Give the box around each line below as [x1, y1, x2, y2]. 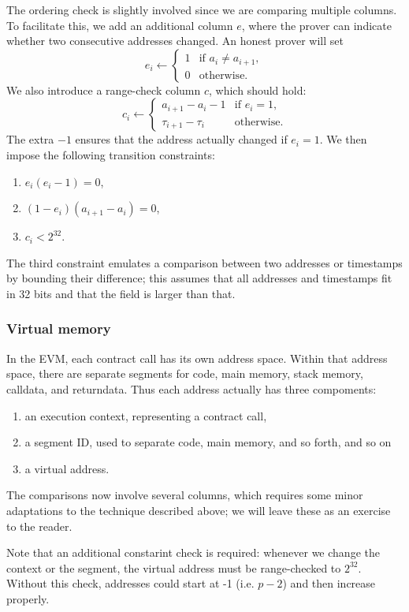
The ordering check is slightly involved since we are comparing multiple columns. [6, 2, 397, 17]
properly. [6, 590, 50, 606]
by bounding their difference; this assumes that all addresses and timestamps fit [6, 270, 392, 286]
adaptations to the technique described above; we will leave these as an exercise [6, 502, 391, 518]
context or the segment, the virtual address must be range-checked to [6, 559, 341, 576]
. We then [319, 131, 367, 147]
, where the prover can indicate [241, 17, 392, 33]
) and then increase [282, 575, 376, 591]
